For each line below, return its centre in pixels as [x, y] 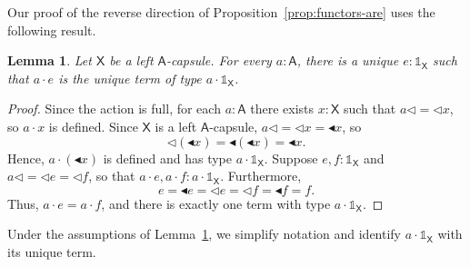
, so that [112, 176]
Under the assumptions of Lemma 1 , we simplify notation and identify [205, 234]
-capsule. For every [219, 60]
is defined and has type [167, 158]
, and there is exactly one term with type [216, 203]
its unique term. [52, 251]
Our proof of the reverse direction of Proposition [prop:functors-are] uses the [221, 12]
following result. [52, 30]
